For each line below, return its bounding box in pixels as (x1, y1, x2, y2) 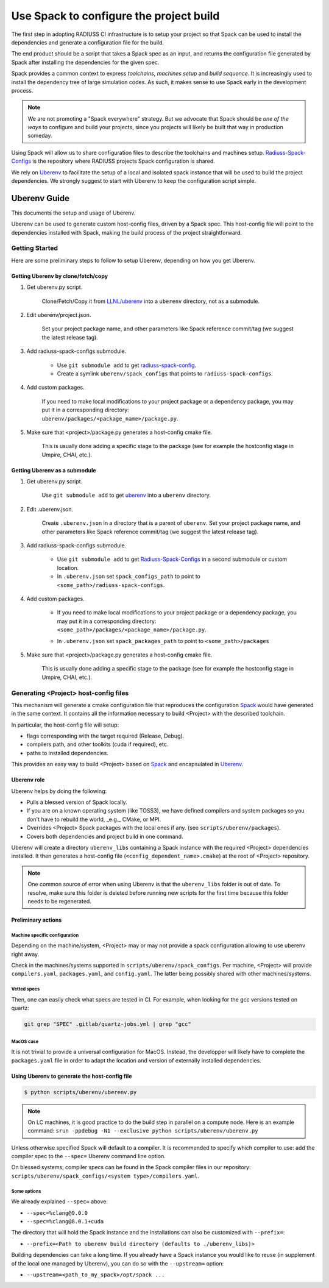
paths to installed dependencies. (26, 749, 109, 756)
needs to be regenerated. (27, 897, 91, 905)
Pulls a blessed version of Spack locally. (26, 799, 127, 806)
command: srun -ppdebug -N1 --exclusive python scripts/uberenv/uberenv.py (27, 1127, 258, 1134)
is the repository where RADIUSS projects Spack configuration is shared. (32, 157, 216, 165)
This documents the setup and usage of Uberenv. (11, 209, 136, 216)
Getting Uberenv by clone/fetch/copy (11, 272, 108, 280)
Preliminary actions (11, 916, 62, 923)
